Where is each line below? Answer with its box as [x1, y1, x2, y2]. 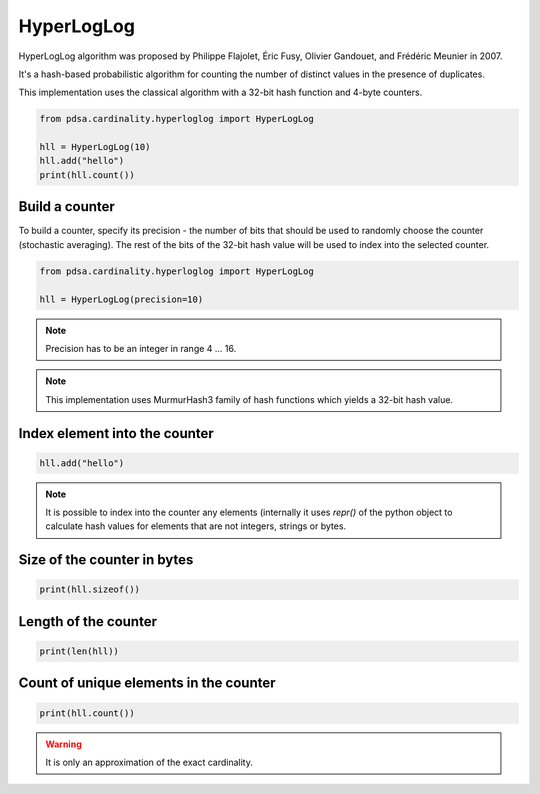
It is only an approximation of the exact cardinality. [45, 756, 254, 769]
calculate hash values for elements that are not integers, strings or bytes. [45, 520, 347, 532]
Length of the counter [18, 613, 157, 630]
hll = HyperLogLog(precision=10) [39, 293, 204, 305]
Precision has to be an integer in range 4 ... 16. [45, 342, 237, 354]
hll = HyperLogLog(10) [39, 141, 151, 153]
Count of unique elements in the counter [18, 675, 276, 692]
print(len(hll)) [39, 646, 120, 657]
